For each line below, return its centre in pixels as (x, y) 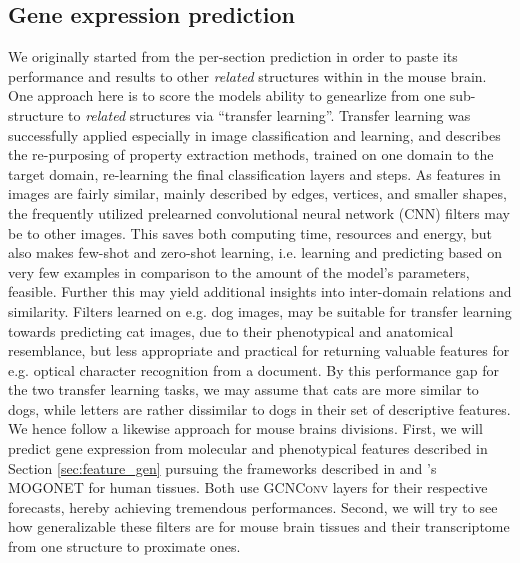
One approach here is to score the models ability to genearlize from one (227, 95)
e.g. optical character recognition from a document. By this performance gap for (253, 369)
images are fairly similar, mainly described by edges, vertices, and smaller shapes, (257, 193)
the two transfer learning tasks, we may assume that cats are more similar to (243, 389)
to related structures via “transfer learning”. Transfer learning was (269, 114)
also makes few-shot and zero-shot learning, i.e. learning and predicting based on (255, 252)
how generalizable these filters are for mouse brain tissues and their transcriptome (259, 526)
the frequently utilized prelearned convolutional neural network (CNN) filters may (259, 212)
